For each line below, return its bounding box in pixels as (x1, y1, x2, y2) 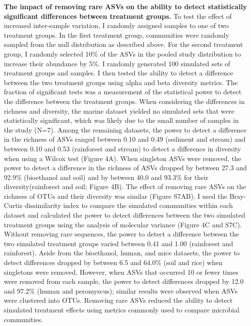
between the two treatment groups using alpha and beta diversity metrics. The (4, 77, 238, 87)
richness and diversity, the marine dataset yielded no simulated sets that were (4, 105, 235, 116)
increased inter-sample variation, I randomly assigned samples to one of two (4, 20, 229, 30)
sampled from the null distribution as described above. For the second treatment (4, 39, 243, 49)
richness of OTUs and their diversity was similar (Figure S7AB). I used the (4, 191, 227, 201)
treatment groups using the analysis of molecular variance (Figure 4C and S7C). (4, 219, 242, 229)
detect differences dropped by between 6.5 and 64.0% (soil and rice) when (4, 257, 222, 267)
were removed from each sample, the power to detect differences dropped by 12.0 (4, 276, 244, 286)
